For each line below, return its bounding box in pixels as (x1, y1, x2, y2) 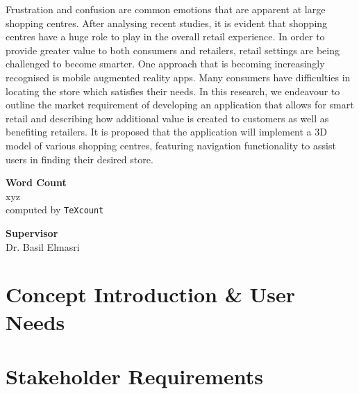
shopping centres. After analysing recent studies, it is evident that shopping (6, 15, 328, 30)
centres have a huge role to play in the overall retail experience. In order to (6, 29, 325, 44)
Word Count (6, 175, 67, 190)
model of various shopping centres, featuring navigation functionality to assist (6, 138, 336, 152)
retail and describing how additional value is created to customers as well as (6, 110, 329, 125)
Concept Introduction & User (6, 280, 295, 309)
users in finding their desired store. (6, 151, 153, 166)
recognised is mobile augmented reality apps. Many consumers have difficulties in (6, 69, 351, 84)
